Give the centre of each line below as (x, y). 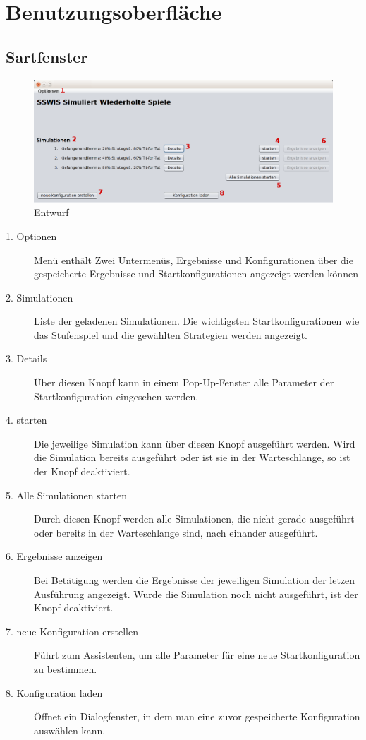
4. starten (26, 420)
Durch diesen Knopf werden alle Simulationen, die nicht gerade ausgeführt (194, 519)
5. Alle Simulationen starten (67, 495)
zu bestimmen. (66, 668)
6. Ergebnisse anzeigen (54, 556)
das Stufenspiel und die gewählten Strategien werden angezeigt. (171, 334)
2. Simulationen (39, 297)
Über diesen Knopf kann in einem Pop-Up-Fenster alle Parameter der (184, 382)
